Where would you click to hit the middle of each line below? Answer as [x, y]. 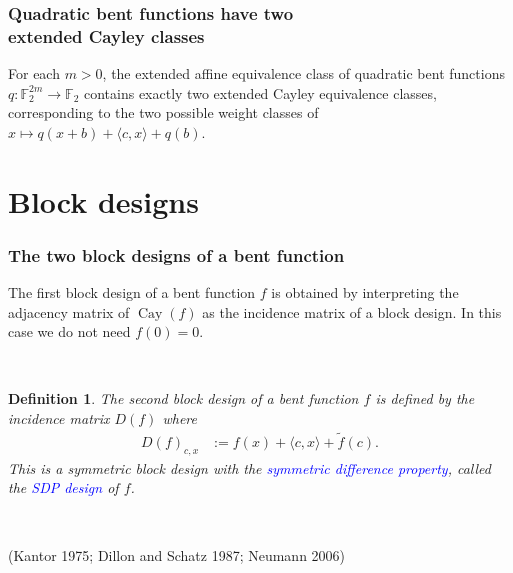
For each [34, 73]
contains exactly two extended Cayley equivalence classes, [260, 92]
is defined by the [425, 398]
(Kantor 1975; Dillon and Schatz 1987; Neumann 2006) [177, 554]
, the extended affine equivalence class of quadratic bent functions [303, 73]
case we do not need [69, 331]
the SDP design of [63, 487]
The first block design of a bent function [132, 292]
